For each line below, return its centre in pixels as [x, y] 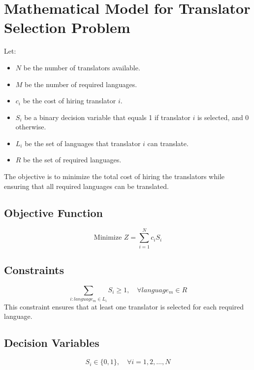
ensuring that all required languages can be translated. [86, 186]
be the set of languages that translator [83, 143]
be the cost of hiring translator [69, 101]
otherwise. [31, 127]
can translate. [168, 143]
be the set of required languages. [72, 160]
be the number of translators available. [82, 67]
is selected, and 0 [223, 117]
